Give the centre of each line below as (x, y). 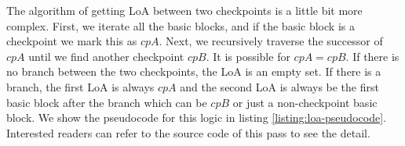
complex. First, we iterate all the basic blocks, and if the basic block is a (181, 25)
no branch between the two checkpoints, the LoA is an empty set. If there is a (194, 71)
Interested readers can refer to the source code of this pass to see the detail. (188, 132)
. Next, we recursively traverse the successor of (271, 41)
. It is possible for (248, 56)
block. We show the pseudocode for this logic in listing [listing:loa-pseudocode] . (196, 118)
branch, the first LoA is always (80, 86)
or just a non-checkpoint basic (305, 102)
